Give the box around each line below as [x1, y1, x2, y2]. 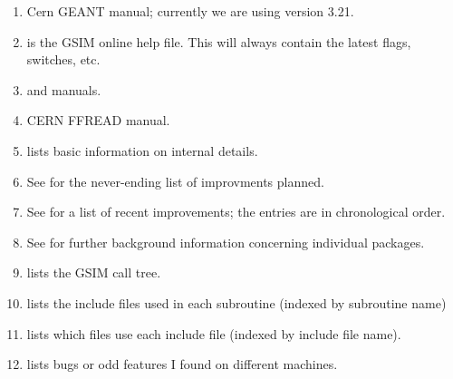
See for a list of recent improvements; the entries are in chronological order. [26, 202, 446, 221]
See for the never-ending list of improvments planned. [26, 171, 324, 190]
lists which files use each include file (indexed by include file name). [26, 324, 401, 343]
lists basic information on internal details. [26, 141, 258, 160]
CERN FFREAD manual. [26, 111, 170, 130]
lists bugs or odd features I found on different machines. [26, 355, 338, 374]
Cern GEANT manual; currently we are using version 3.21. [26, 2, 354, 20]
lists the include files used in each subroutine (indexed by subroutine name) [26, 293, 447, 312]
